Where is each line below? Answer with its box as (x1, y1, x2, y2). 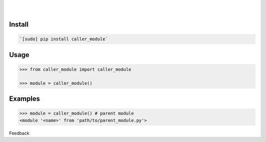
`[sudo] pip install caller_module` (19, 36, 108, 42)
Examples (9, 95, 40, 103)
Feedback (9, 130, 30, 136)
